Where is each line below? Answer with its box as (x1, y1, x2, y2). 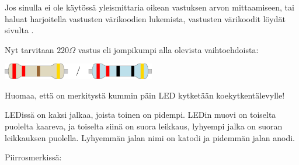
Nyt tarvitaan (5, 43, 54, 55)
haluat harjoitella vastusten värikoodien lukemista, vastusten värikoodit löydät (5, 12, 286, 24)
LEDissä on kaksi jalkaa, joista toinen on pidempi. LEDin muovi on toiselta (5, 108, 276, 121)
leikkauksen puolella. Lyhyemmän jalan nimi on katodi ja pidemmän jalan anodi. (5, 131, 295, 143)
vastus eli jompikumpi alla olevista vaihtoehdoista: (78, 43, 259, 55)
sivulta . (5, 24, 34, 36)
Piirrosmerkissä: (5, 151, 62, 163)
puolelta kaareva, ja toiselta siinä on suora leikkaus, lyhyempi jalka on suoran (5, 120, 283, 132)
